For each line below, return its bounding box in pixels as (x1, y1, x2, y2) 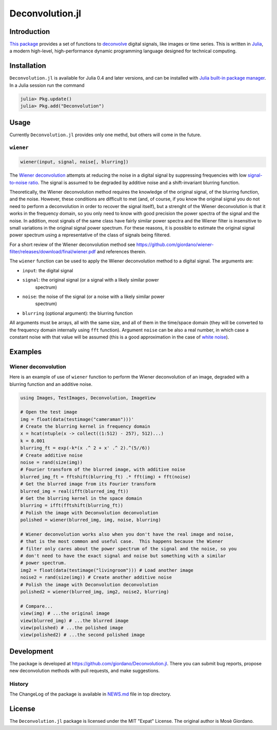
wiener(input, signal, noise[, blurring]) (20, 159, 129, 165)
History (9, 681, 29, 688)
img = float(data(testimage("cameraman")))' (20, 416, 134, 422)
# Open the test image (20, 409, 77, 415)
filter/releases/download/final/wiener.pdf (9, 249, 96, 255)
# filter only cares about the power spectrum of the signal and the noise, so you (20, 546, 237, 552)
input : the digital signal (22, 267, 73, 273)
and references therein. (96, 249, 147, 255)
